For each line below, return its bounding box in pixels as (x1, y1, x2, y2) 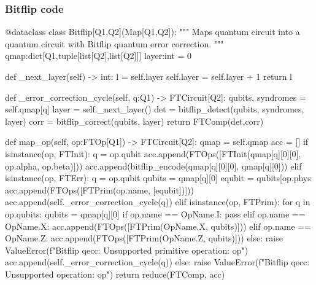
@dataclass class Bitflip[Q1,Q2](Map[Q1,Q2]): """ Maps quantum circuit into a (5, 25, 300, 38)
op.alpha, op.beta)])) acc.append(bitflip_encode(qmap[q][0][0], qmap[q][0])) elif (5, 159, 302, 172)
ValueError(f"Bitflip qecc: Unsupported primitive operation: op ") (5, 243, 249, 256)
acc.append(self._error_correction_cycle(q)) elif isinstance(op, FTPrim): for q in (5, 195, 310, 208)
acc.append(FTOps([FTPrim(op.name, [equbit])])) (5, 183, 194, 196)
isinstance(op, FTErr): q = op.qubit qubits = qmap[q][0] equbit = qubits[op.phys (5, 171, 311, 184)
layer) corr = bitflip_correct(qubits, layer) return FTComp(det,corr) (5, 114, 264, 127)
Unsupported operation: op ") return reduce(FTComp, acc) (5, 267, 225, 280)
